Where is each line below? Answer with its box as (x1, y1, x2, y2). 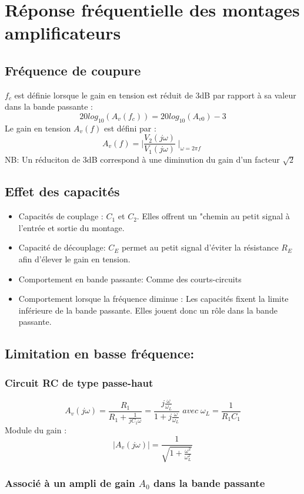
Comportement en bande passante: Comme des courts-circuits (18, 272, 242, 285)
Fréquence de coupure (5, 61, 141, 79)
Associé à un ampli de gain (5, 475, 135, 490)
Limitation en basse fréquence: (5, 344, 195, 363)
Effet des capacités (5, 182, 120, 200)
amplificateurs (5, 21, 121, 45)
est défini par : (103, 121, 156, 134)
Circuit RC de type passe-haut (5, 375, 153, 390)
